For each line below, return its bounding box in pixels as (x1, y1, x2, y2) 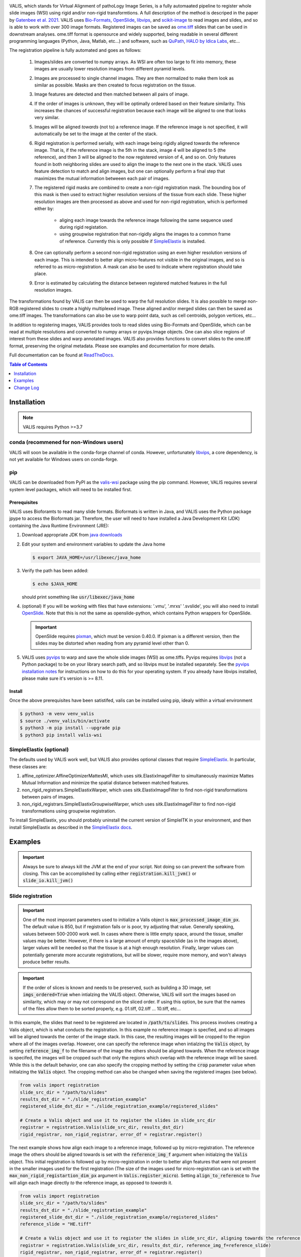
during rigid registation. (59, 224, 108, 230)
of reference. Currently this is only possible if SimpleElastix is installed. (59, 238, 206, 244)
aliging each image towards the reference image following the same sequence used (59, 217, 233, 223)
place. (34, 271, 48, 277)
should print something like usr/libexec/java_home (22, 594, 135, 600)
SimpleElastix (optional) (9, 746, 69, 753)
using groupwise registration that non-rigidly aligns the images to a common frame (59, 231, 231, 237)
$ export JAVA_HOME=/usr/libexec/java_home (32, 555, 141, 560)
